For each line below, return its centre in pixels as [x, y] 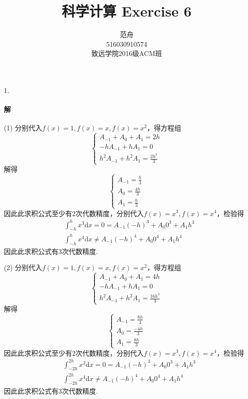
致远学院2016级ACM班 [127, 53]
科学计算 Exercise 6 [127, 11]
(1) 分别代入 [23, 128]
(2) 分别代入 [23, 267]
